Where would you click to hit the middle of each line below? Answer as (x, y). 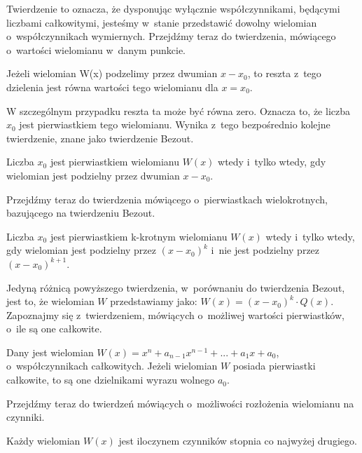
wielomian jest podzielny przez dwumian (93, 175)
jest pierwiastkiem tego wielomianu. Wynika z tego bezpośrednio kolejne (175, 124)
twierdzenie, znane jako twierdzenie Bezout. (100, 138)
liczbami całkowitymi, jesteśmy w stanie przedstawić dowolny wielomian (162, 22)
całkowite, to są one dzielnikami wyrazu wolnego (111, 380)
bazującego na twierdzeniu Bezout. (81, 213)
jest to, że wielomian (50, 301)
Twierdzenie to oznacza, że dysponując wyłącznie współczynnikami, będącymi (173, 8)
